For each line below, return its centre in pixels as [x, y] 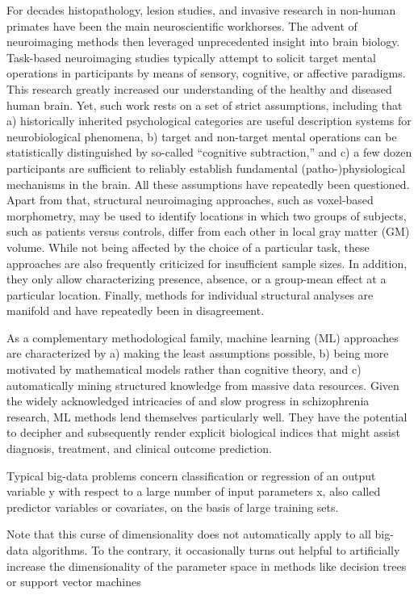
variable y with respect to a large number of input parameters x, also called [194, 491]
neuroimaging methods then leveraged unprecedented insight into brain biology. [203, 42]
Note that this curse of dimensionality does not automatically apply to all [189, 534]
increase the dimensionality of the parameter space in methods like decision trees [207, 566]
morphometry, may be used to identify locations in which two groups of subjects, [207, 215]
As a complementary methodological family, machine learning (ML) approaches [203, 337]
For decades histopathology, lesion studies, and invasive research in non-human [201, 10]
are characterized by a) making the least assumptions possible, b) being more [198, 353]
